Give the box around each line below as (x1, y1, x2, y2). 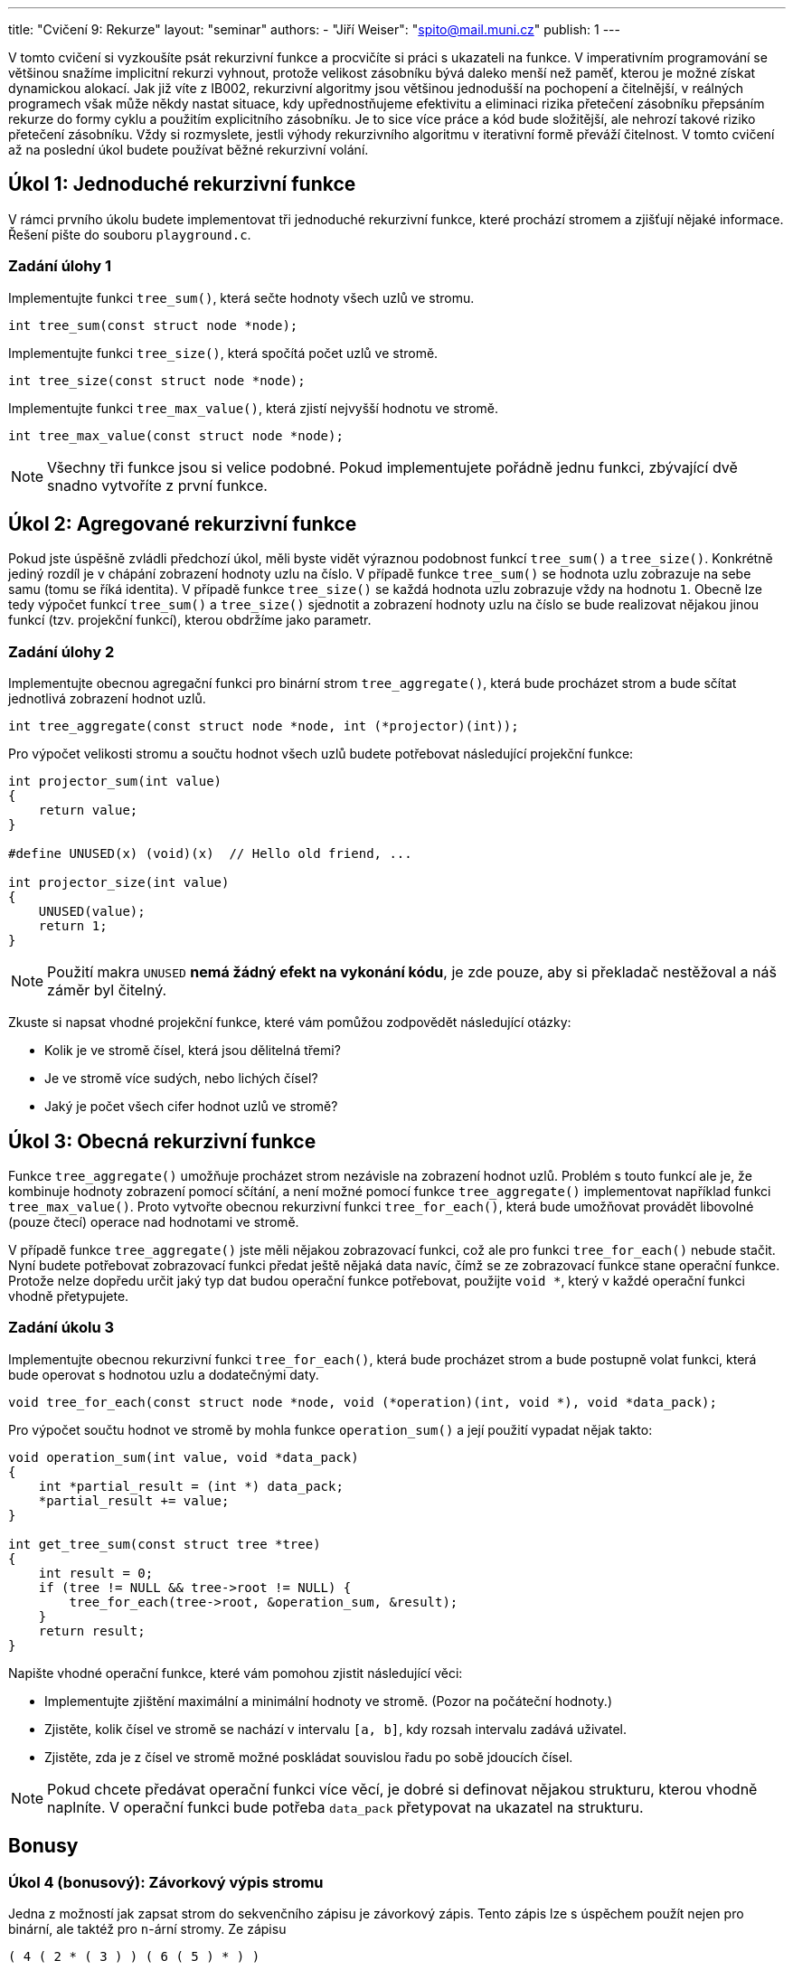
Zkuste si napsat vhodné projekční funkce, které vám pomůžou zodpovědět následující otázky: (8, 1014, 571, 1031)
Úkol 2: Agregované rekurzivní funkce (8, 513, 357, 536)
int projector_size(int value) (8, 875, 230, 891)
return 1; (38, 919, 108, 934)
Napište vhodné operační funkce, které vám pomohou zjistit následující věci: (8, 1664, 463, 1681)
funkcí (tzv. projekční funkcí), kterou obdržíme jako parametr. (8, 612, 372, 628)
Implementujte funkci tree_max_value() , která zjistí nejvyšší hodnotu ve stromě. (8, 400, 499, 416)
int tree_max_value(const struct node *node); (8, 428, 344, 443)
